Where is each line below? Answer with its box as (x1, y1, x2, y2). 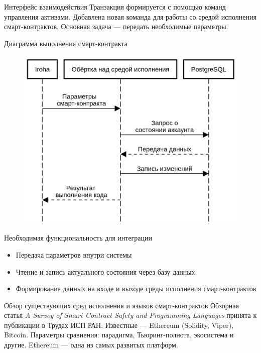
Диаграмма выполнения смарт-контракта (4, 38, 127, 48)
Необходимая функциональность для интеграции (4, 232, 153, 243)
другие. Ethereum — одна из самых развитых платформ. (4, 339, 178, 350)
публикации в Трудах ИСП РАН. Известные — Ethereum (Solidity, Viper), (4, 319, 234, 330)
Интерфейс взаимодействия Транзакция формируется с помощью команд (4, 2, 226, 12)
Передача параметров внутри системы (16, 249, 132, 260)
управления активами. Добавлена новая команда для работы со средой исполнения (4, 11, 256, 22)
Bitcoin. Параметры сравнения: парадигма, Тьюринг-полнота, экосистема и (4, 329, 234, 340)
